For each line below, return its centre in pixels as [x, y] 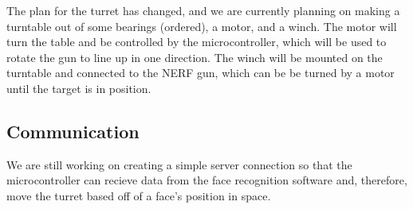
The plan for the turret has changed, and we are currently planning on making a [203, 10]
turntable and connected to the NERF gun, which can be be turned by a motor [201, 73]
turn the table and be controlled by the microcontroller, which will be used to [197, 42]
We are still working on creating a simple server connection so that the [179, 164]
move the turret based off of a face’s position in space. [139, 195]
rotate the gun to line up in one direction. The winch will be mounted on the [195, 57]
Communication [73, 131]
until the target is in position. [79, 88]
